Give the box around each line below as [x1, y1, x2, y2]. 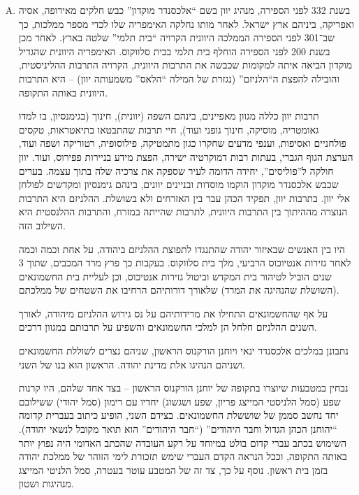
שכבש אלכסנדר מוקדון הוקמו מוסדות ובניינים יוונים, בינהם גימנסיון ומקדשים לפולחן [18, 177, 339, 192]
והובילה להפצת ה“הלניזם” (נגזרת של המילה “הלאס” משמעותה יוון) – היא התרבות [18, 71, 339, 85]
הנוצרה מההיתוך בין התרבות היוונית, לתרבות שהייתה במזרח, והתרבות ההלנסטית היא [18, 204, 348, 219]
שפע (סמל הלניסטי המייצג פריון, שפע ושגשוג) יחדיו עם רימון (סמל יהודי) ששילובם [18, 394, 341, 408]
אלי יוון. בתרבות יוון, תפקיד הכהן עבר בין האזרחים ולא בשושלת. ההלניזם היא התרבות [18, 190, 351, 205]
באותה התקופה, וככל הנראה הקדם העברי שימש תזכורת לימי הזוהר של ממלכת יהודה [18, 449, 347, 464]
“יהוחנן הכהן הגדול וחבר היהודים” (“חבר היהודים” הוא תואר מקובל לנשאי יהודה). [18, 422, 337, 436]
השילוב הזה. [18, 217, 66, 232]
